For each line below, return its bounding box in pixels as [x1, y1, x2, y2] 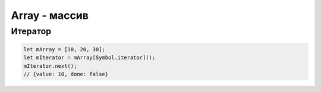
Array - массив [11, 9, 89, 22]
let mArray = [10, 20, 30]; [23, 46, 105, 52]
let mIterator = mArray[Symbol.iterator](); [23, 54, 156, 61]
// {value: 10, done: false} [23, 71, 109, 77]
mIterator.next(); [23, 63, 77, 69]
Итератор [11, 26, 52, 37]
